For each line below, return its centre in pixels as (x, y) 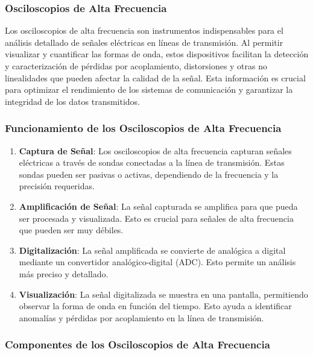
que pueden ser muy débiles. (71, 230)
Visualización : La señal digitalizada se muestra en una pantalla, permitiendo (163, 294)
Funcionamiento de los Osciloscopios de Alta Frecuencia (143, 128)
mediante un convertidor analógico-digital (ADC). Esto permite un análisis (157, 262)
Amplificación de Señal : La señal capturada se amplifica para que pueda (158, 206)
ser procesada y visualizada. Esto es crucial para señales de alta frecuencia (156, 218)
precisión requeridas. (57, 186)
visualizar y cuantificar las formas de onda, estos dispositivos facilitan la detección (157, 54)
